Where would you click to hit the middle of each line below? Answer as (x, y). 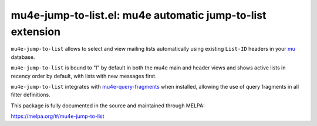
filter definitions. (31, 95)
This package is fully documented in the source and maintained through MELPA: (108, 106)
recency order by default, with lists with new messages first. (84, 76)
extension (36, 32)
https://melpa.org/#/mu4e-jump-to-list (58, 116)
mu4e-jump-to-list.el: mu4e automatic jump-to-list (139, 15)
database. (23, 57)
